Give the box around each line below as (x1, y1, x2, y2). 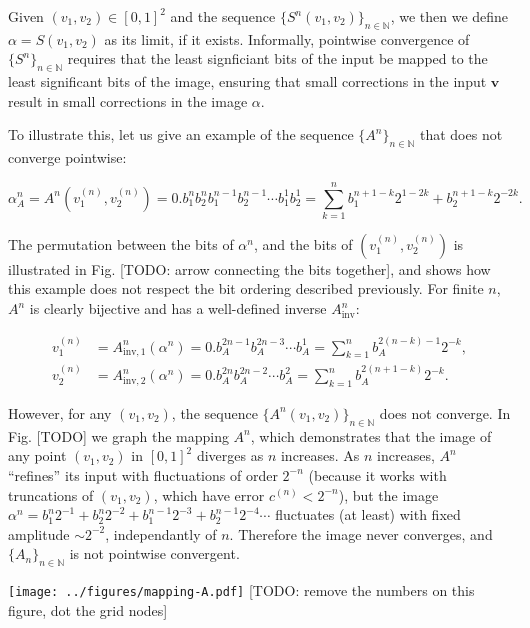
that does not (419, 124, 503, 145)
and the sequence (170, 6, 276, 26)
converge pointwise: (8, 147, 127, 168)
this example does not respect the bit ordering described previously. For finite (8, 278, 484, 299)
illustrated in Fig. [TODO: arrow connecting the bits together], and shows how (8, 258, 491, 279)
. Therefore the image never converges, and (229, 523, 493, 544)
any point (8, 445, 67, 466)
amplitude (8, 523, 70, 544)
